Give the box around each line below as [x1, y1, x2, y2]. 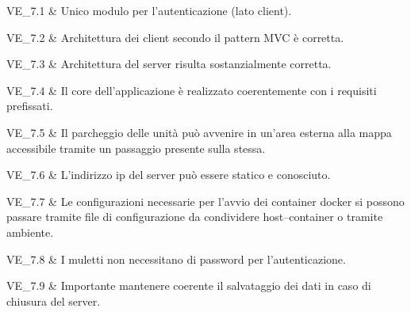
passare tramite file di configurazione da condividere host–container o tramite [6, 208, 383, 225]
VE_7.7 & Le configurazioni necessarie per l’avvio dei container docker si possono [6, 192, 405, 209]
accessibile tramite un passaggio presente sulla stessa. [6, 139, 266, 156]
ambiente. [6, 223, 54, 240]
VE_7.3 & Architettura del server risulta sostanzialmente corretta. [6, 55, 332, 72]
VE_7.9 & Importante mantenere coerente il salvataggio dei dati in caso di [6, 277, 371, 294]
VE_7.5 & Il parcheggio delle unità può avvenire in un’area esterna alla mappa [6, 124, 392, 140]
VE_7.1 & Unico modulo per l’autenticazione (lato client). [6, 2, 292, 18]
